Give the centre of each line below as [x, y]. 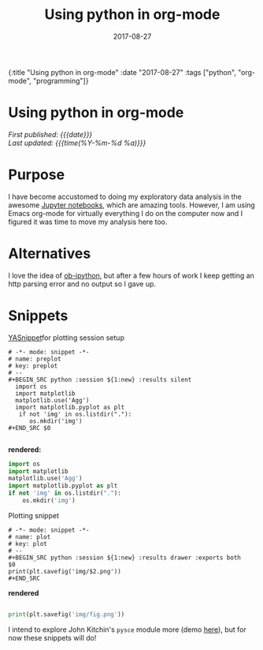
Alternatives [50, 253]
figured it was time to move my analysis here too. [88, 222]
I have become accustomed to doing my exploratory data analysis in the [125, 196]
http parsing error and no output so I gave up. [82, 284]
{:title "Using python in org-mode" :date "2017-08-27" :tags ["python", [122, 72]
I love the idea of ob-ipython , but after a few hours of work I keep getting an [131, 275]
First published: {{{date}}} [50, 134]
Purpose [37, 175]
